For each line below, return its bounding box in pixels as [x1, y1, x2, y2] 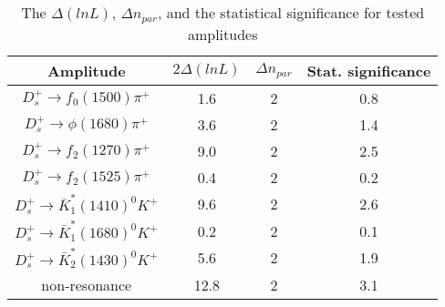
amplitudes [187, 23, 258, 45]
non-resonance [41, 273, 132, 295]
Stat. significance [306, 59, 431, 81]
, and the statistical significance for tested [157, 2, 425, 23]
